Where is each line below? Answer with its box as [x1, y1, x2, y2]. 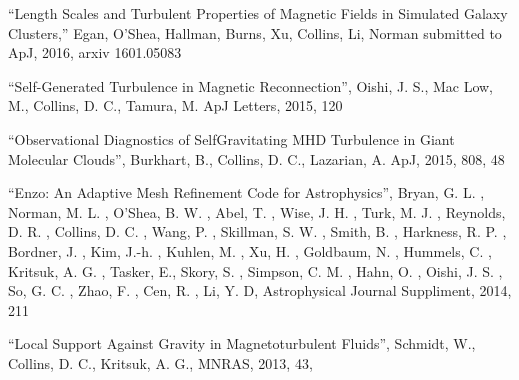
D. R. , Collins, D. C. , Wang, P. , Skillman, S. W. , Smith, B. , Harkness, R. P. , [8, 221, 507, 242]
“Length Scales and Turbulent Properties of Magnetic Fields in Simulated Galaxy [8, 3, 508, 23]
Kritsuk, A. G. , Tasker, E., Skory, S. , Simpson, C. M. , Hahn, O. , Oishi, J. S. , [8, 260, 503, 281]
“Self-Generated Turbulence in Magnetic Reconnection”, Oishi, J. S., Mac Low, [8, 75, 494, 96]
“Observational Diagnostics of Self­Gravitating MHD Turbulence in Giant [8, 128, 455, 149]
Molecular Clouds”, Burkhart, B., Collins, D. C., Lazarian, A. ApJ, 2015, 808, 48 [8, 148, 505, 169]
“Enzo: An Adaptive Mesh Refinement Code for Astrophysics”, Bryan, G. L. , [8, 182, 485, 203]
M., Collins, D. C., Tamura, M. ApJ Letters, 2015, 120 [8, 95, 343, 116]
